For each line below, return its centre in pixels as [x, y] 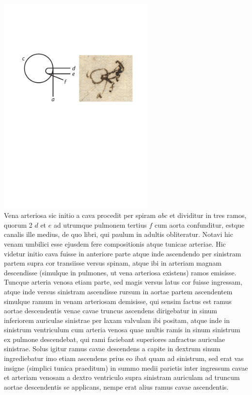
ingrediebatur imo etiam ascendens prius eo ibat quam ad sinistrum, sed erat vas [124, 358]
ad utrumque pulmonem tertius [100, 224]
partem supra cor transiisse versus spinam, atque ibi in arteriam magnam [113, 263]
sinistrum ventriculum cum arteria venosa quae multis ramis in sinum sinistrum [122, 330]
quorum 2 [18, 224]
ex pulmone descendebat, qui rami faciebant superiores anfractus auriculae [115, 339]
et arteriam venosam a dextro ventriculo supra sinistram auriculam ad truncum [122, 377]
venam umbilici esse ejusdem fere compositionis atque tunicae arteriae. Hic [115, 243]
